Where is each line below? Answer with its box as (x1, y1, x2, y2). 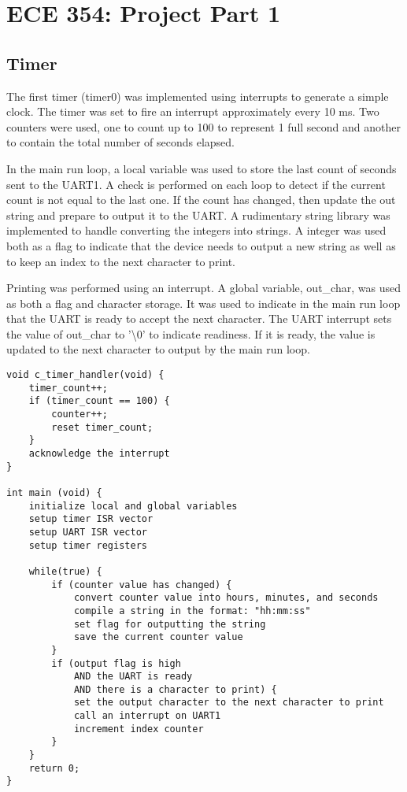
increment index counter (73, 723, 204, 735)
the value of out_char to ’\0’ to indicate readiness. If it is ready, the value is (6, 325, 376, 342)
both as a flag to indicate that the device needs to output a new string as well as (6, 237, 396, 254)
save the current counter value (73, 631, 243, 643)
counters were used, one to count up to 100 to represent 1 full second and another (6, 118, 401, 135)
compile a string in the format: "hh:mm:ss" (73, 605, 311, 616)
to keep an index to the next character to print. (6, 253, 236, 269)
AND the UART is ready (73, 671, 193, 683)
